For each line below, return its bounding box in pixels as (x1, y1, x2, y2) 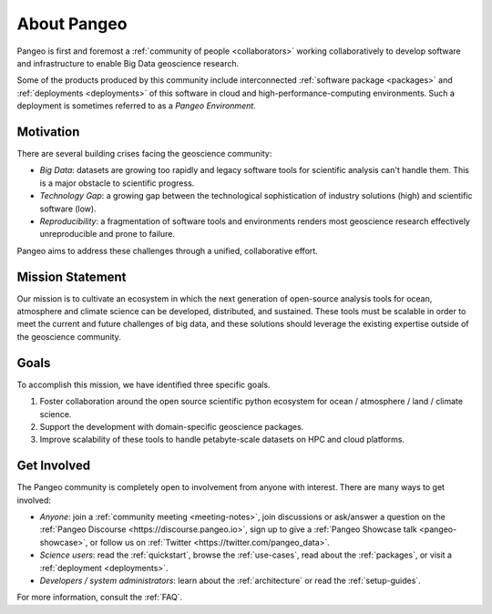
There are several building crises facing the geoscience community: (16, 148, 272, 159)
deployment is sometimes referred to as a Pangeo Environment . (16, 100, 257, 111)
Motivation (16, 124, 80, 139)
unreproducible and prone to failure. (39, 229, 175, 240)
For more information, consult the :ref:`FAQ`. (16, 592, 182, 603)
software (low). (39, 203, 97, 214)
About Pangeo (16, 14, 128, 34)
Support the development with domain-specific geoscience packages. (39, 421, 304, 432)
